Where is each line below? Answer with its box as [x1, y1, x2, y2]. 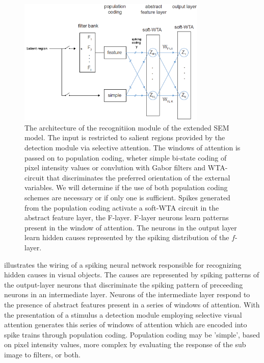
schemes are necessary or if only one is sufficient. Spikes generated [24, 192, 230, 202]
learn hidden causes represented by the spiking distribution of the [24, 232, 229, 243]
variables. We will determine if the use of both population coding [24, 182, 228, 193]
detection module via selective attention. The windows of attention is [24, 142, 241, 152]
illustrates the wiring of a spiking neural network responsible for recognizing [4, 259, 242, 270]
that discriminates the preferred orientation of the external [46, 172, 230, 183]
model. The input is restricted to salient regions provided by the [24, 132, 225, 143]
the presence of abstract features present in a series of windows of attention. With [4, 299, 260, 309]
